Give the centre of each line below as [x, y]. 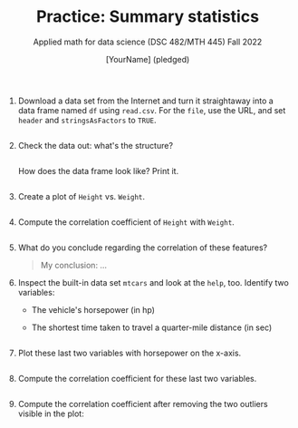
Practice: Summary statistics [148, 17]
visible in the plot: [51, 413]
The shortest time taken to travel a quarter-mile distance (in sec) [152, 327]
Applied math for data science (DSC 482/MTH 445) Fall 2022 [148, 42]
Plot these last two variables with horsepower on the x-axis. [130, 353]
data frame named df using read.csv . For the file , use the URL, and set [152, 110]
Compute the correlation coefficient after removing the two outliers [143, 404]
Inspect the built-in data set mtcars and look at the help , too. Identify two [154, 282]
